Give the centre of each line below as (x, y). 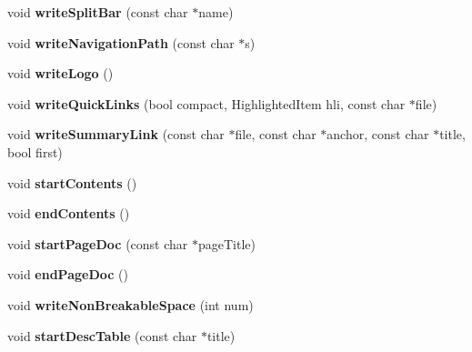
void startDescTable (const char (102, 335)
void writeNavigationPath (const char (121, 42)
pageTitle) (227, 243)
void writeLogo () (60, 73)
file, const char (276, 134)
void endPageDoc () (68, 274)
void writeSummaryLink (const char (116, 134)
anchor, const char (378, 134)
